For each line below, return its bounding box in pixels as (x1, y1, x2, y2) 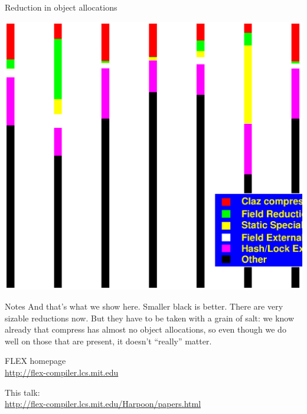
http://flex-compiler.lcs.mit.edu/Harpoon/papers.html (5, 397, 201, 410)
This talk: (5, 386, 40, 398)
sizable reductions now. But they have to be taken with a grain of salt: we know (5, 311, 295, 324)
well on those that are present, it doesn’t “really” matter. (5, 334, 212, 347)
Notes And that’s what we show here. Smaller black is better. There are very (5, 300, 283, 312)
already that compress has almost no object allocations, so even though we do (5, 323, 286, 336)
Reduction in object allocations (5, 1, 117, 13)
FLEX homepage (5, 354, 66, 367)
